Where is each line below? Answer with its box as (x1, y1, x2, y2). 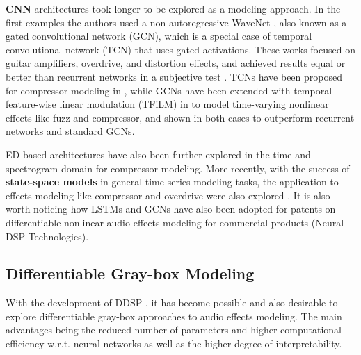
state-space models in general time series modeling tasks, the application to (6, 174, 339, 189)
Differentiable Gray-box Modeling (6, 263, 255, 284)
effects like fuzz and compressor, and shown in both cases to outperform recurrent (6, 110, 355, 124)
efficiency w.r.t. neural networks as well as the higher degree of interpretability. (6, 336, 342, 351)
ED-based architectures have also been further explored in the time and (6, 147, 311, 161)
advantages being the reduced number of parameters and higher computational (6, 322, 342, 337)
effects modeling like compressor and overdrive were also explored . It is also (6, 188, 330, 202)
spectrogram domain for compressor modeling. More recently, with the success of (6, 160, 350, 175)
